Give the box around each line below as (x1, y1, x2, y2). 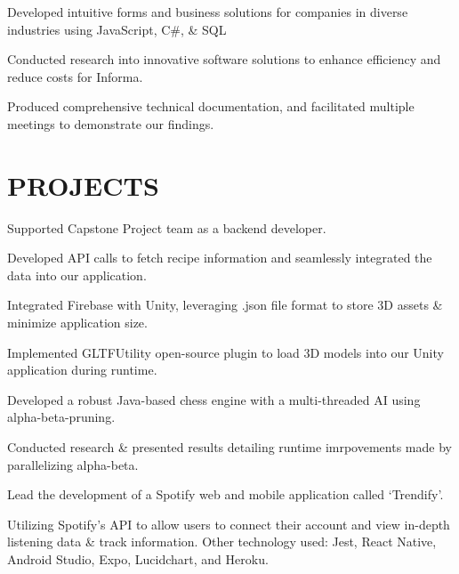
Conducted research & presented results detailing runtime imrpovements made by (7, 438, 452, 457)
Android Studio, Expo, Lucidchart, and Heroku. (7, 550, 269, 568)
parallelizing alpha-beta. (7, 455, 139, 473)
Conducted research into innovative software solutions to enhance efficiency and (7, 50, 441, 69)
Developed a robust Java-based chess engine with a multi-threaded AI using (7, 390, 421, 408)
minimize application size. (7, 313, 148, 332)
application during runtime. (7, 360, 157, 379)
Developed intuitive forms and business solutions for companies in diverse (7, 3, 408, 20)
